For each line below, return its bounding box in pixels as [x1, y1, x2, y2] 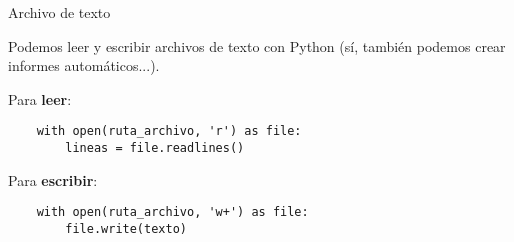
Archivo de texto [8, 2, 111, 22]
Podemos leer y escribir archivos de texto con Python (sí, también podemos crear [8, 35, 506, 56]
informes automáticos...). [8, 55, 160, 76]
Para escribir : [8, 169, 98, 190]
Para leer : [8, 88, 72, 109]
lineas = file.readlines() [65, 141, 245, 156]
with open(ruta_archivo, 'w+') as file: [36, 205, 309, 220]
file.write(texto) [65, 221, 187, 236]
